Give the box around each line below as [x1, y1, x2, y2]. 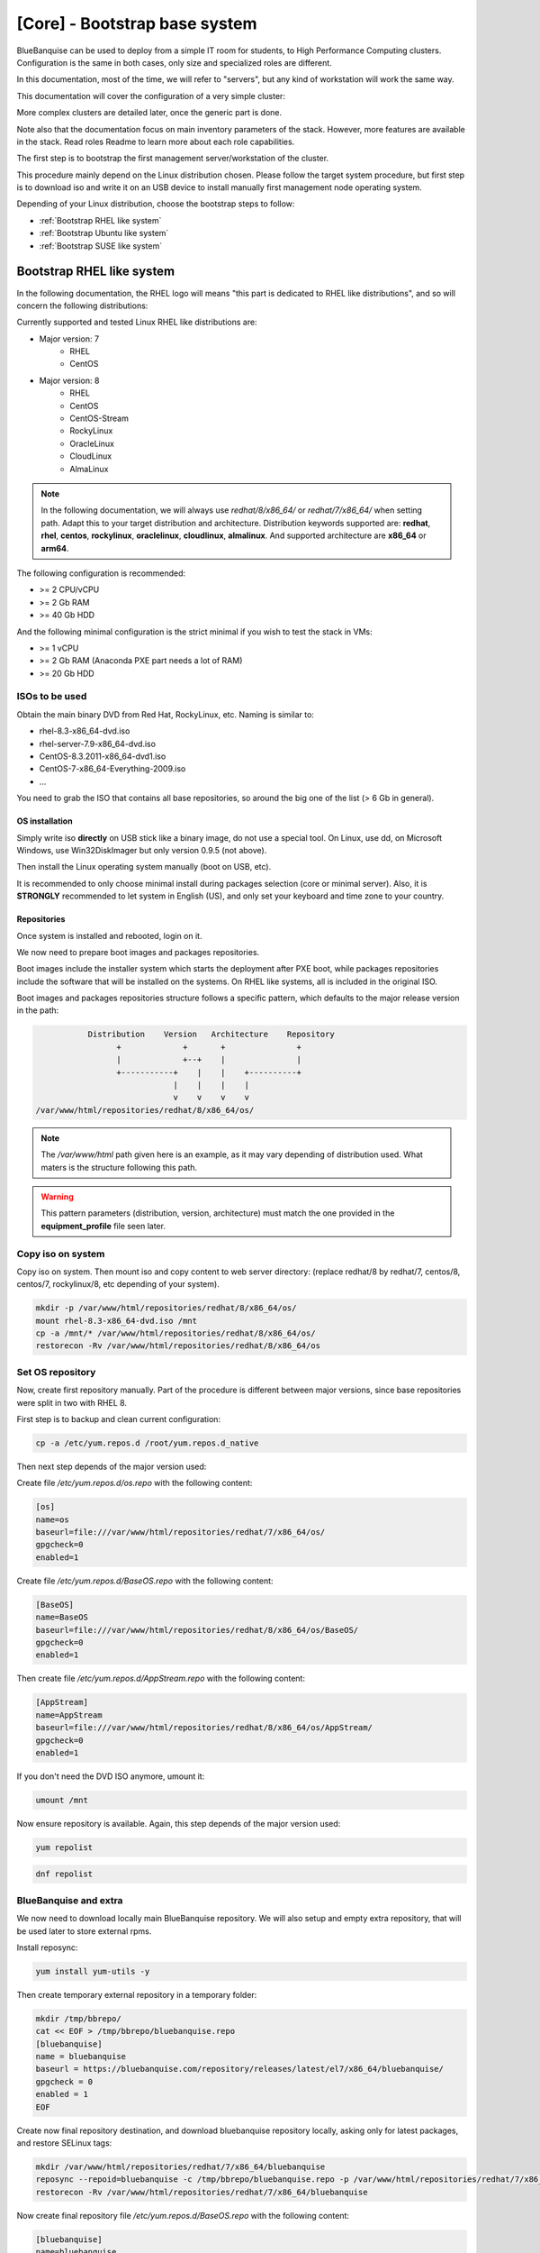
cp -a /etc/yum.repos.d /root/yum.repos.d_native [35, 1437, 259, 1448]
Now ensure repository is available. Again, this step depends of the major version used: [16, 1818, 341, 1829]
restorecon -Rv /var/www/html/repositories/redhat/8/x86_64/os [35, 1341, 321, 1351]
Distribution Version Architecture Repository [87, 1029, 335, 1040]
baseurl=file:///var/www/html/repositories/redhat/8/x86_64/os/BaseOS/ [35, 1625, 359, 1635]
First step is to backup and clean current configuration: [16, 1413, 220, 1424]
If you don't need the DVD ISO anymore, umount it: [16, 1771, 205, 1782]
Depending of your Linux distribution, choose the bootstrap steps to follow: [16, 198, 295, 209]
